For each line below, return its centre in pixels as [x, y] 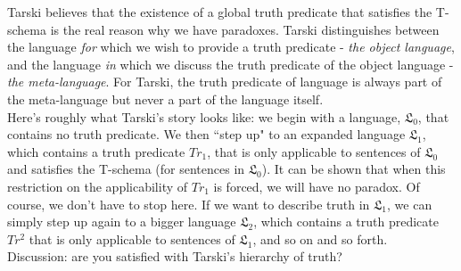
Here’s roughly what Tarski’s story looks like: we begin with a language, [204, 116]
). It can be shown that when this [354, 169]
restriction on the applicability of [98, 186]
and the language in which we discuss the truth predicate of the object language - [230, 64]
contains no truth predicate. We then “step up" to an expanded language [206, 134]
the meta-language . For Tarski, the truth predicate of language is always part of [225, 82]
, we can [410, 204]
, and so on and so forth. [320, 238]
